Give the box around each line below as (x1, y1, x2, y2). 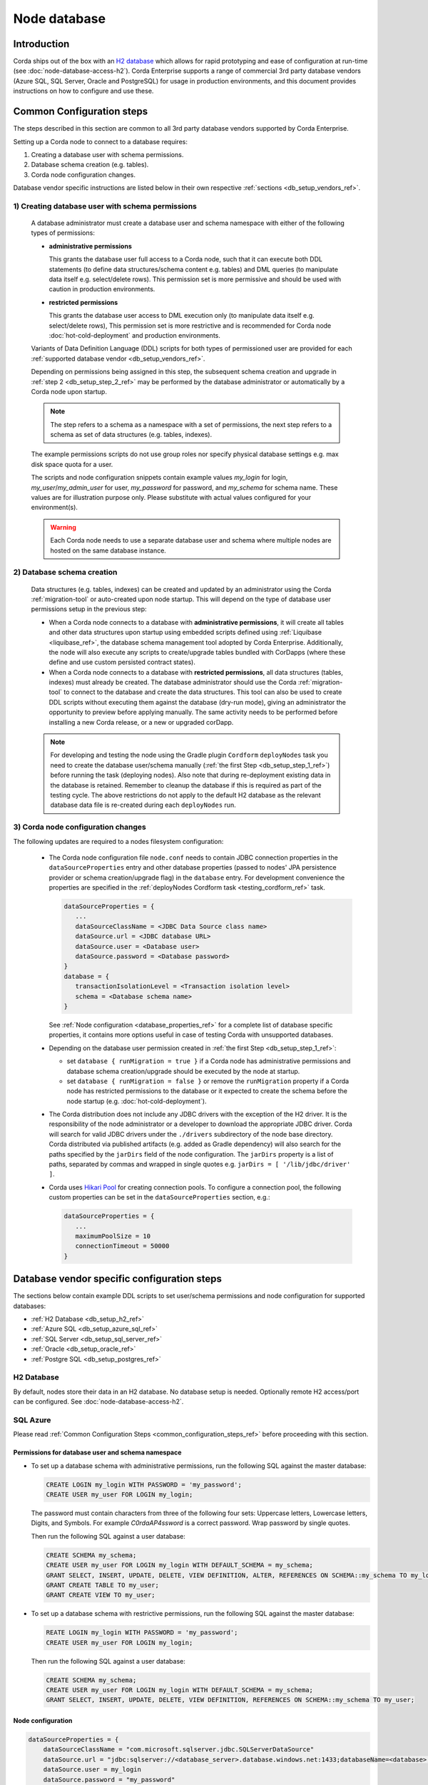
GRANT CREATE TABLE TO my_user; (46, 1581, 160, 1589)
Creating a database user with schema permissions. (31, 150, 184, 159)
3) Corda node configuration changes (13, 822, 146, 832)
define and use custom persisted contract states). (49, 658, 196, 667)
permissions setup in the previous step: (31, 605, 147, 613)
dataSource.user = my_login (43, 1766, 142, 1774)
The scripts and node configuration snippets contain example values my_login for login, (31, 473, 288, 482)
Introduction (13, 38, 70, 50)
